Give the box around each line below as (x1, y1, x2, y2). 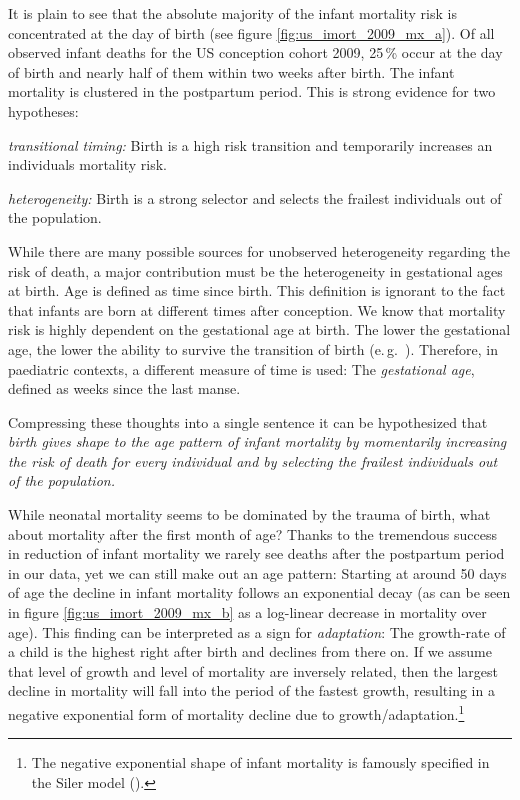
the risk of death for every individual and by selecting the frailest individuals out (8, 450, 498, 471)
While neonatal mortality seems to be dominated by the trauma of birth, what (8, 504, 491, 525)
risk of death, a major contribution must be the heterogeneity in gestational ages (8, 260, 503, 281)
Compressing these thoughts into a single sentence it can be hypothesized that (8, 411, 488, 432)
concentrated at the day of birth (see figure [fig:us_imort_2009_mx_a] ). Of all (8, 22, 495, 43)
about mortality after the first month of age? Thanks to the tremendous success (8, 523, 498, 544)
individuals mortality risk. (8, 154, 167, 175)
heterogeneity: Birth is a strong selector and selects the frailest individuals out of (8, 187, 502, 208)
